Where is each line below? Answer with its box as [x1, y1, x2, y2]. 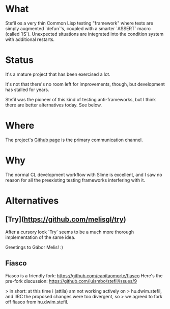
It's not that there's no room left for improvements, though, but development [5, 81, 165, 87]
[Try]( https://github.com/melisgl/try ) [5, 215, 126, 224]
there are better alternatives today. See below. [5, 102, 102, 108]
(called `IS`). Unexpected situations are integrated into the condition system [5, 31, 164, 37]
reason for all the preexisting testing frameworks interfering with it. [5, 177, 146, 183]
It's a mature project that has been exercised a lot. [5, 71, 110, 77]
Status [5, 54, 34, 66]
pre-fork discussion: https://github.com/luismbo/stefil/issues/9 [5, 278, 137, 284]
